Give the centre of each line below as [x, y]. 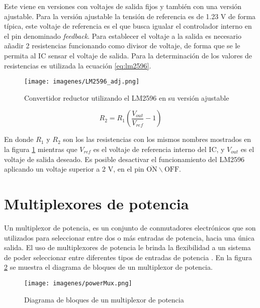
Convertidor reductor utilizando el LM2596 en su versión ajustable [127, 97]
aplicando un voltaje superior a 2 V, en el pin [74, 169]
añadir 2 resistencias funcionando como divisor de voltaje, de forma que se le [122, 46]
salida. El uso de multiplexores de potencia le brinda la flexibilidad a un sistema [127, 247]
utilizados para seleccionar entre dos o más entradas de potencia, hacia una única [129, 237]
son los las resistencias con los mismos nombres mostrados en [157, 139]
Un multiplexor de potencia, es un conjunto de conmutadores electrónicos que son [130, 227]
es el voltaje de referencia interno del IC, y [159, 149]
